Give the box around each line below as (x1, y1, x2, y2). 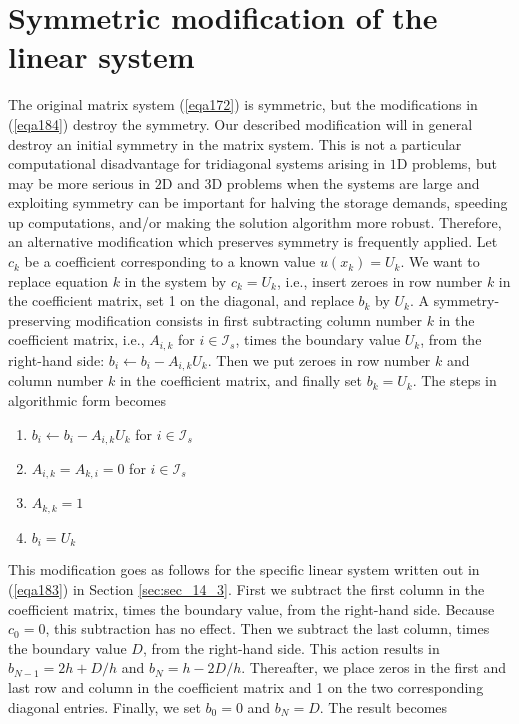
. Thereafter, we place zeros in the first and (241, 657, 507, 678)
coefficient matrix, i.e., (8, 329, 145, 350)
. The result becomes (319, 696, 448, 717)
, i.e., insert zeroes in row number (276, 270, 483, 291)
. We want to (400, 251, 480, 272)
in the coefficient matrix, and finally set (119, 370, 362, 391)
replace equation (8, 270, 108, 291)
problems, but (412, 153, 497, 174)
